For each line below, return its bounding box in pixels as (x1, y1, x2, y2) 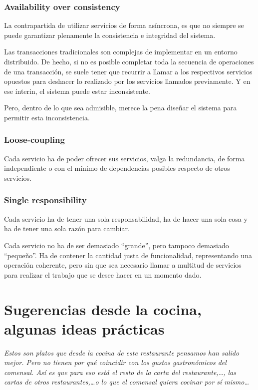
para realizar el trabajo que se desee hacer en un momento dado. (4, 269, 202, 280)
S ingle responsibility (4, 194, 87, 206)
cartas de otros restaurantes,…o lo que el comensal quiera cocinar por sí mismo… (4, 377, 249, 387)
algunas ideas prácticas (4, 318, 165, 339)
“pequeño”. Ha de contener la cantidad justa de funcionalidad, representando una (4, 250, 252, 260)
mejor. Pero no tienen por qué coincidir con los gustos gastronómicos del (4, 357, 227, 368)
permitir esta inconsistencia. (4, 112, 90, 122)
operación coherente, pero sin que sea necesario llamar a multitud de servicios (4, 260, 242, 270)
